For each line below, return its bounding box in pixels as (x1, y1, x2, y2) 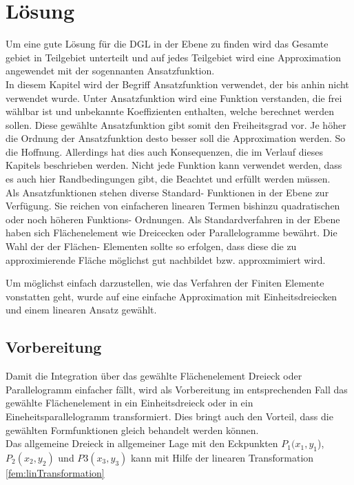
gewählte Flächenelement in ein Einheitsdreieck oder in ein (6, 395, 253, 410)
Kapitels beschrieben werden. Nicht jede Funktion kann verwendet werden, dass (6, 158, 342, 172)
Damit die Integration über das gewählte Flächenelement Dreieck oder (6, 369, 302, 383)
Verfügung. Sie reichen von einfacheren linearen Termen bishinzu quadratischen (6, 198, 340, 213)
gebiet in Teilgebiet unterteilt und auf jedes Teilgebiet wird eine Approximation (6, 50, 342, 64)
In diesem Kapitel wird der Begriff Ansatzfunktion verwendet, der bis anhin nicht (6, 76, 349, 91)
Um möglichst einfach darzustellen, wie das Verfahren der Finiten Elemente (6, 276, 324, 290)
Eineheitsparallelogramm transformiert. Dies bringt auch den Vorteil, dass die (6, 409, 333, 423)
